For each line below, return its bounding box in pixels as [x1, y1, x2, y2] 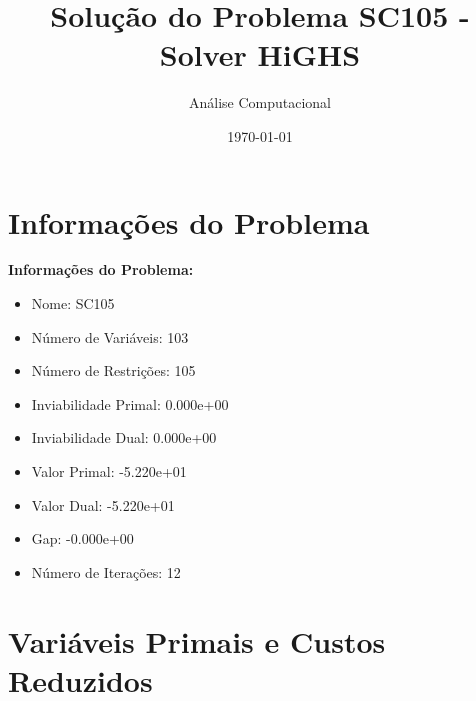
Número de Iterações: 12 [31, 561, 181, 582]
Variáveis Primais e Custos [8, 620, 386, 661]
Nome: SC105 [31, 293, 115, 314]
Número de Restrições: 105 [31, 360, 196, 381]
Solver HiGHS [159, 34, 361, 75]
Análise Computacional [188, 92, 332, 113]
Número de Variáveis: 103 [31, 326, 189, 347]
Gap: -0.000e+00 [31, 528, 134, 549]
